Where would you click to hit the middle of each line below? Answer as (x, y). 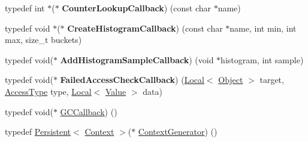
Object (231, 80)
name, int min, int (263, 28)
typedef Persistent (38, 132)
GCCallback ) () (89, 111)
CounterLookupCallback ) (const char (136, 8)
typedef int (25, 8)
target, (272, 80)
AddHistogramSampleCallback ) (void (137, 59)
